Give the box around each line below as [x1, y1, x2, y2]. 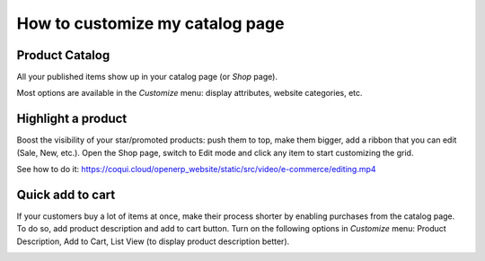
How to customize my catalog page [16, 13, 285, 33]
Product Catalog [16, 48, 110, 63]
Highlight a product [16, 111, 128, 126]
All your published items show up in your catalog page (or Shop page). [16, 72, 278, 83]
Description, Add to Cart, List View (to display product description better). [16, 236, 290, 247]
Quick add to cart [16, 187, 116, 202]
